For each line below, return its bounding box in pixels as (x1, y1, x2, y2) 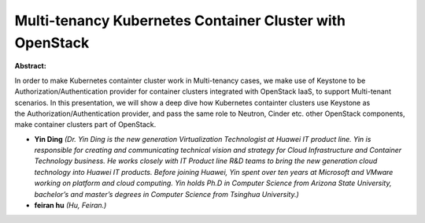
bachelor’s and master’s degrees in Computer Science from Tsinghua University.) (34, 189, 299, 199)
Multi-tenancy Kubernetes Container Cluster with (14, 12, 346, 29)
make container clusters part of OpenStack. (14, 120, 157, 129)
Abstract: (14, 61, 46, 71)
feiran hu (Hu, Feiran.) (34, 201, 107, 210)
